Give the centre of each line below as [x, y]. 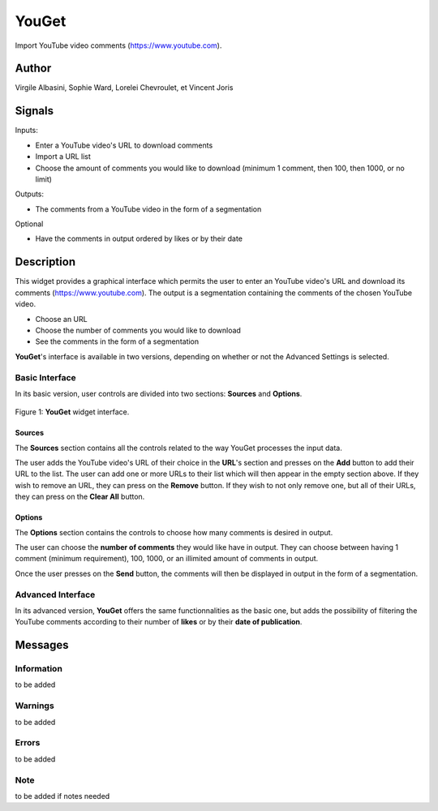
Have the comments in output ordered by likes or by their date [139, 238]
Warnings [34, 706]
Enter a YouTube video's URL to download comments [124, 145]
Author [33, 69]
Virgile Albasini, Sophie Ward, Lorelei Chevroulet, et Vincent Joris [124, 88]
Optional [29, 224]
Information [39, 669]
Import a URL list [63, 157]
